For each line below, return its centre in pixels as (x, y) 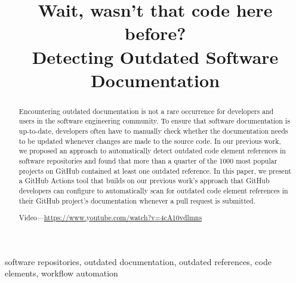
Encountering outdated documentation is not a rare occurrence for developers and (146, 111)
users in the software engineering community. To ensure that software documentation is (154, 121)
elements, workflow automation (61, 273)
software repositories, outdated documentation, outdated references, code (138, 261)
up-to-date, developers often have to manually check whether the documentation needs (153, 131)
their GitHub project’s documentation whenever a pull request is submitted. (137, 200)
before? (155, 33)
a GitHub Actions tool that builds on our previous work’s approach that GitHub (144, 181)
